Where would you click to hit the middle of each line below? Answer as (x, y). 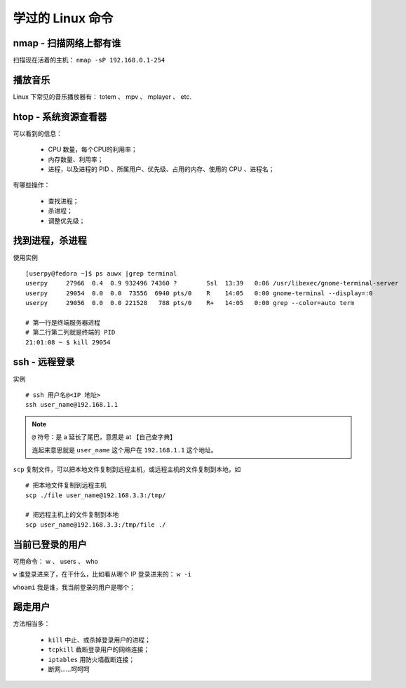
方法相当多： (32, 623)
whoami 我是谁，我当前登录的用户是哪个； (74, 587)
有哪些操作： (32, 185)
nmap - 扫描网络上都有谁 (67, 43)
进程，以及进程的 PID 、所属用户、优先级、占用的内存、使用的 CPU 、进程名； (161, 169)
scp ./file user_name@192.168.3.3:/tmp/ (96, 495)
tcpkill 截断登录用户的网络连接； (99, 649)
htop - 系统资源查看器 (60, 117)
